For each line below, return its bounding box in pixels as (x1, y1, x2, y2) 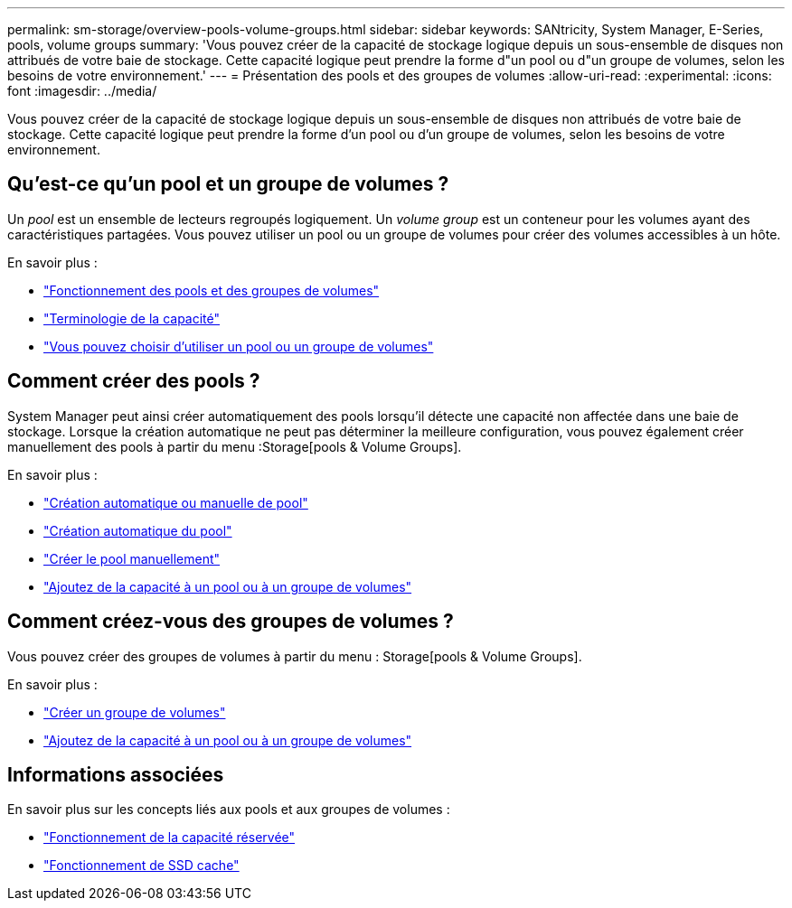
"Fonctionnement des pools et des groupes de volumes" (43, 282, 380, 298)
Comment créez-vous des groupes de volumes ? (7, 610, 454, 633)
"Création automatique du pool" (43, 522, 232, 538)
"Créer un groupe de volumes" (43, 704, 226, 720)
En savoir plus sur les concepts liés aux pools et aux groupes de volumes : (7, 801, 450, 818)
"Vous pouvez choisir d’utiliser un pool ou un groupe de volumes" (43, 338, 434, 354)
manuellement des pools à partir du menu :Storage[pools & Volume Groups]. (7, 438, 462, 454)
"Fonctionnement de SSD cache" (43, 857, 240, 874)
